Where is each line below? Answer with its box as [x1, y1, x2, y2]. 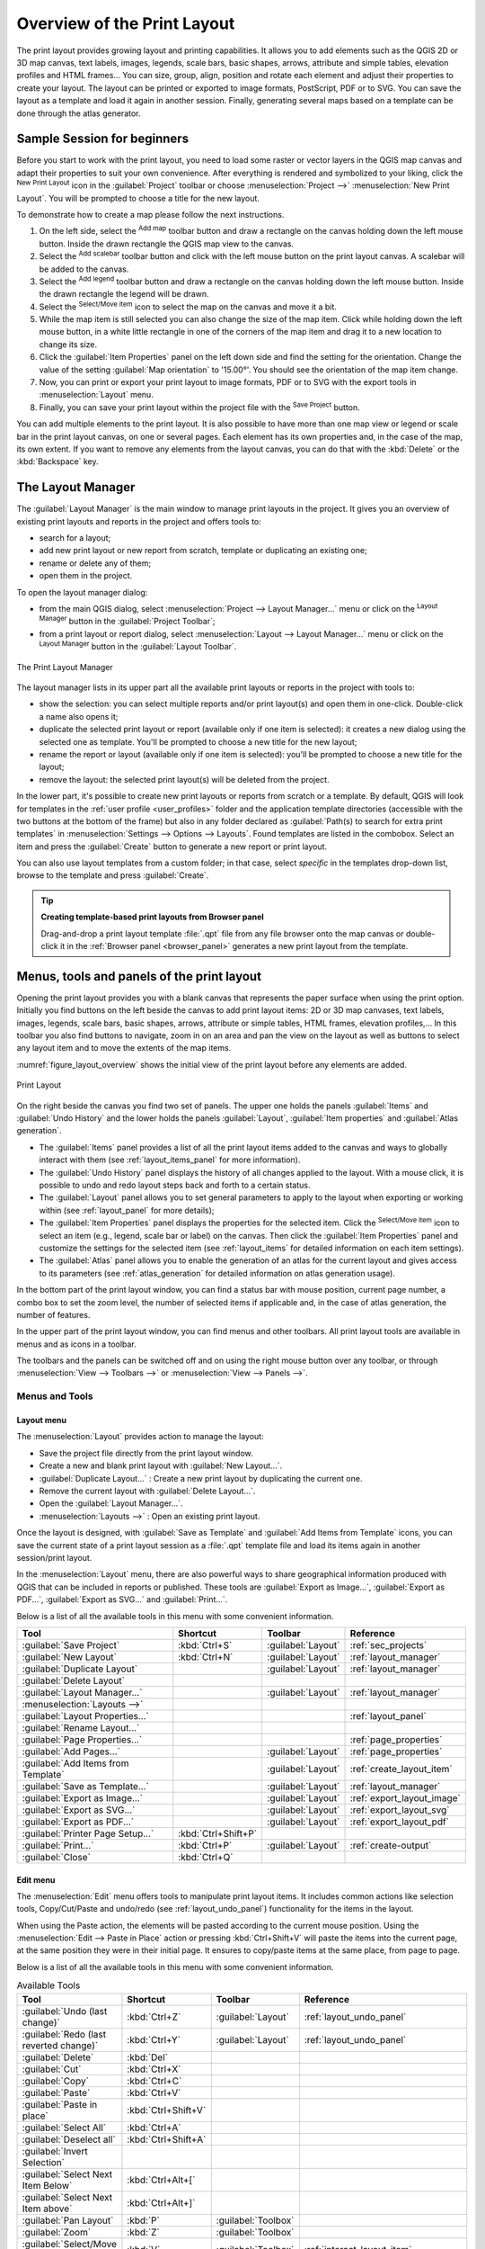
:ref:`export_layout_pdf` [349, 1815, 449, 1828]
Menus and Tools [16, 1390, 93, 1402]
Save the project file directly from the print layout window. [39, 1447, 253, 1458]
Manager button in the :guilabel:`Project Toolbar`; [39, 614, 216, 627]
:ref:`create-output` [349, 1839, 432, 1851]
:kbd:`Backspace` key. [16, 456, 99, 467]
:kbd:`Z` [127, 2226, 161, 2238]
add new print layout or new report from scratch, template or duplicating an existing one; [39, 545, 367, 556]
